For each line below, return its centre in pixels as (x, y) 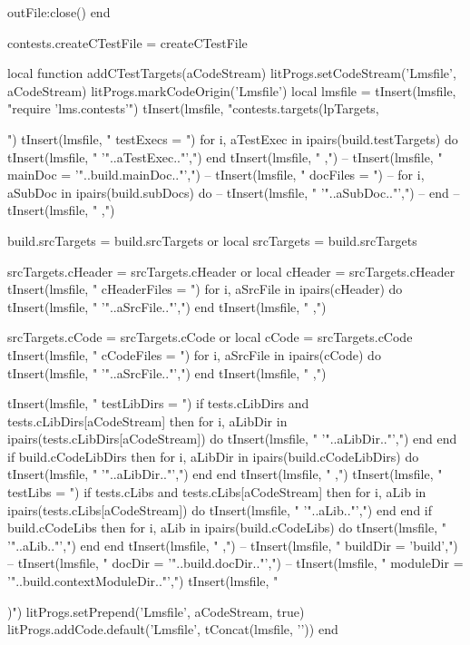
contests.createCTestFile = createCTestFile (127, 42)
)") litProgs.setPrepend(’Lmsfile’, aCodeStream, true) (156, 611)
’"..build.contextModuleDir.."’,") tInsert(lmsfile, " (143, 581)
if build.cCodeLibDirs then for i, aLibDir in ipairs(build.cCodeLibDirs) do (213, 456)
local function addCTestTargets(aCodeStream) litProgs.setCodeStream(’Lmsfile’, (232, 73)
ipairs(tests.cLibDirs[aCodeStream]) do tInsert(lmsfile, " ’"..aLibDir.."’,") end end (232, 439)
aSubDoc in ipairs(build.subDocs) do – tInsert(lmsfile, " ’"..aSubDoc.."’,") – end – (234, 192)
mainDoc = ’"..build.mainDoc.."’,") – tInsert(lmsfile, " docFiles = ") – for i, (216, 175)
